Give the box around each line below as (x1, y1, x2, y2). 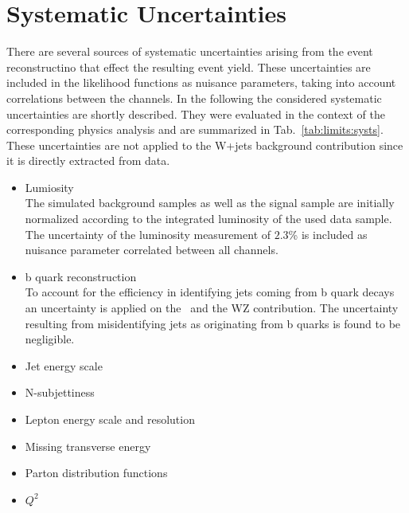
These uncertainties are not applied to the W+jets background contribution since (6, 136, 403, 153)
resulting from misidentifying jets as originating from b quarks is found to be (25, 315, 401, 331)
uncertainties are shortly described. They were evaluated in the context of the (6, 105, 386, 122)
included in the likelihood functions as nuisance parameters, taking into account (6, 74, 396, 91)
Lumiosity (25, 178, 74, 195)
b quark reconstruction (25, 268, 137, 284)
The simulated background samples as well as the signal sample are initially (25, 194, 395, 211)
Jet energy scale (25, 357, 103, 374)
